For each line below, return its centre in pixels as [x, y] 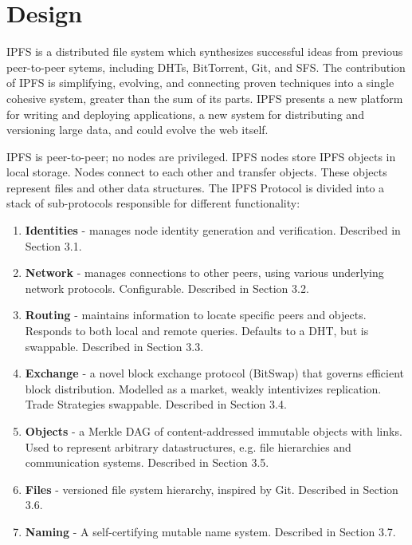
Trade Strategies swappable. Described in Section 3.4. [156, 404]
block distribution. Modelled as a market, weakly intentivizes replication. [203, 388]
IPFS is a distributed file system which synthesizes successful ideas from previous [205, 51]
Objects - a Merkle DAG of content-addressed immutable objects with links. [214, 431]
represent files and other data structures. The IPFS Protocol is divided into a [196, 187]
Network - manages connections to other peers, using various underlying [204, 272]
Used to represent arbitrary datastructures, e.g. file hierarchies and [188, 446]
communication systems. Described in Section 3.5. [147, 462]
